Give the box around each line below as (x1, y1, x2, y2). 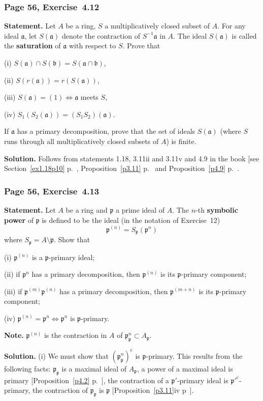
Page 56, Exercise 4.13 (4, 184, 100, 197)
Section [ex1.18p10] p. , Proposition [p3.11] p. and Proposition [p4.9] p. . (4, 163, 240, 174)
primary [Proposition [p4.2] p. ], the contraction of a (4, 375, 169, 385)
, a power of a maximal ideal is (137, 363, 233, 374)
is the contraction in (44, 330, 107, 340)
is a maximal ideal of (61, 363, 127, 374)
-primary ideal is (177, 375, 228, 385)
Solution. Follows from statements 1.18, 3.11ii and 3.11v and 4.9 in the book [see (4, 153, 259, 163)
